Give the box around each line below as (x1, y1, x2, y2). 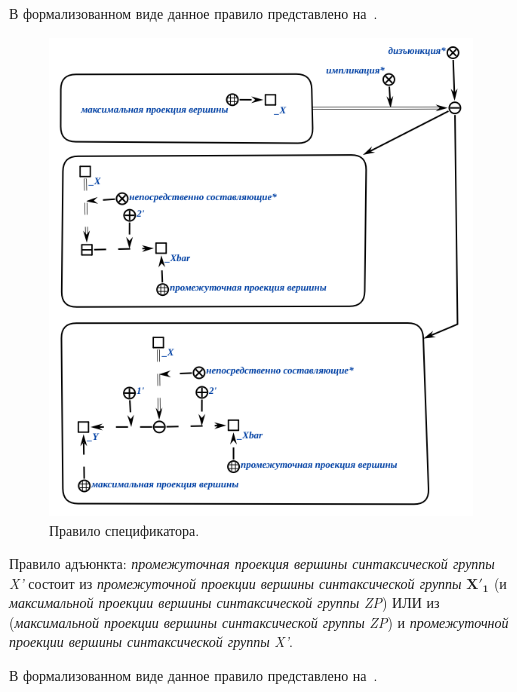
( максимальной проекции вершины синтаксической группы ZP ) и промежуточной (9, 611, 509, 632)
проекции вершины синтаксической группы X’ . (9, 631, 293, 652)
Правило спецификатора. (49, 519, 200, 540)
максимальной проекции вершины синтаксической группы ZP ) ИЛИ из (9, 592, 440, 613)
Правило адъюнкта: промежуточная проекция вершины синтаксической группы (9, 553, 495, 574)
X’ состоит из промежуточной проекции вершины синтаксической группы (9, 572, 462, 593)
